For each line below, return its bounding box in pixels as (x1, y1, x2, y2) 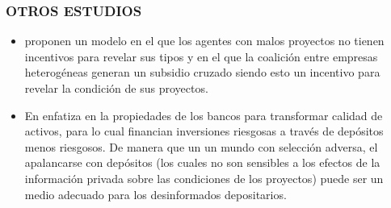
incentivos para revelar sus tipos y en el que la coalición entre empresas (24, 48, 378, 64)
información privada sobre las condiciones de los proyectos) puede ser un (24, 169, 384, 186)
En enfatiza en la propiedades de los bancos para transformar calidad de (24, 106, 383, 123)
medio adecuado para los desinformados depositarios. (24, 185, 287, 202)
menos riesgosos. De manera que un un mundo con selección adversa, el (24, 138, 378, 155)
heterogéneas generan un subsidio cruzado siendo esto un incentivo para (24, 64, 380, 81)
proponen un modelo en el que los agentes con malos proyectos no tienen (24, 32, 385, 49)
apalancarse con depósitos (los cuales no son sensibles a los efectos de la (24, 154, 380, 171)
